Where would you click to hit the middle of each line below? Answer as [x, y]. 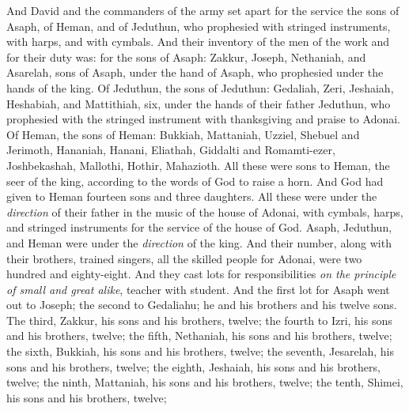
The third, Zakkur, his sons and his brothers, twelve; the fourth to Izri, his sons [199, 320]
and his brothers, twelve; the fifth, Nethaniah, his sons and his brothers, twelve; [199, 336]
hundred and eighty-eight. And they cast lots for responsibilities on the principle [201, 274]
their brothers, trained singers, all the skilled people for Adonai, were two [184, 258]
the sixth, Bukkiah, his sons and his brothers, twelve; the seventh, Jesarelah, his [201, 351]
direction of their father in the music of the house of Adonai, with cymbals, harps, [205, 211]
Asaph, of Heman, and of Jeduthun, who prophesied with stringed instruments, [199, 26]
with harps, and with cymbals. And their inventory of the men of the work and [198, 41]
